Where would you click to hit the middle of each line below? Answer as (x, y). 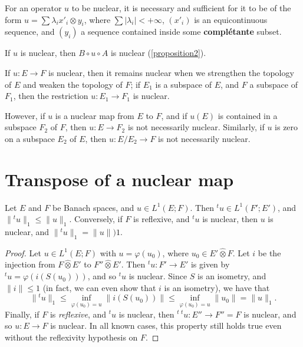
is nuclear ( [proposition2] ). (158, 53)
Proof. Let (23, 252)
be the (269, 252)
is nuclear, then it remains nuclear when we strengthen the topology (171, 72)
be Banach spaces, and (93, 207)
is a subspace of (184, 84)
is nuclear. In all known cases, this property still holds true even (166, 325)
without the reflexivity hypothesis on (71, 337)
